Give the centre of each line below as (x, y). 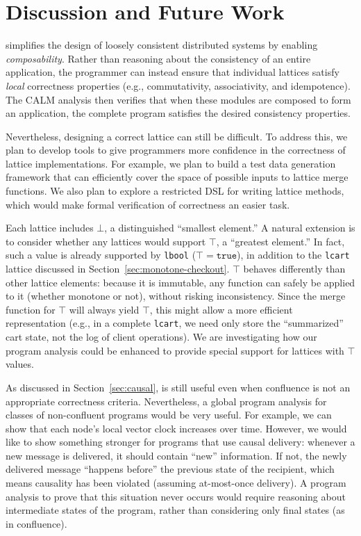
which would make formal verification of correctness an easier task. (148, 204)
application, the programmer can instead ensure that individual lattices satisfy (173, 72)
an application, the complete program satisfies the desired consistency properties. (178, 113)
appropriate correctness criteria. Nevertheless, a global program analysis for (166, 401)
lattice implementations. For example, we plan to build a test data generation (171, 163)
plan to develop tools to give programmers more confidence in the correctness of (176, 150)
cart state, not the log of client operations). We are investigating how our (161, 337)
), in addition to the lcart (293, 255)
